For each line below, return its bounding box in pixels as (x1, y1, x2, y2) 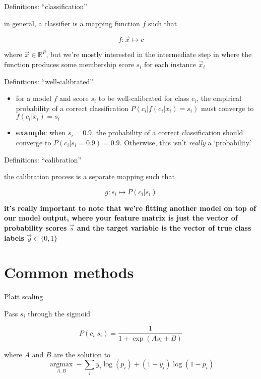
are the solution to (53, 349, 111, 359)
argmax (49, 361, 73, 368)
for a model (16, 93, 51, 103)
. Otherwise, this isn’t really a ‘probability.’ (119, 137, 252, 147)
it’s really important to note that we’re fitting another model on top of (4, 202, 256, 213)
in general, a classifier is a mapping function (4, 18, 140, 28)
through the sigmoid (28, 308, 91, 318)
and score (59, 93, 89, 103)
